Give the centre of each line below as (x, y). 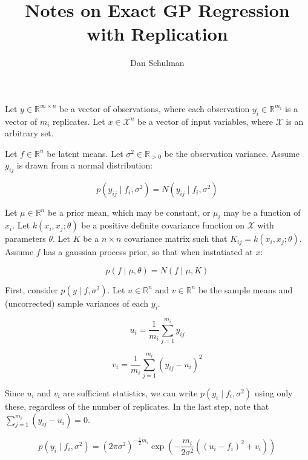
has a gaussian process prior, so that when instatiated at (148, 252)
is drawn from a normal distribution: (85, 165)
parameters (25, 238)
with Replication (157, 34)
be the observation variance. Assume (232, 153)
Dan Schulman (157, 63)
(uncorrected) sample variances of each (77, 303)
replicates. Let (79, 121)
